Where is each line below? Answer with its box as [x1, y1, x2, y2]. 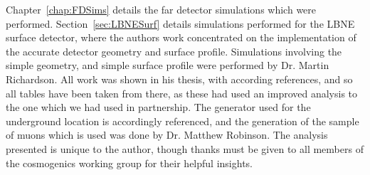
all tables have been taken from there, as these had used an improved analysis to [6, 85, 358, 100]
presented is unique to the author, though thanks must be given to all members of [6, 141, 364, 156]
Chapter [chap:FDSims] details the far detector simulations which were [6, 2, 317, 16]
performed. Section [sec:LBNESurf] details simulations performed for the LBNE [6, 16, 355, 31]
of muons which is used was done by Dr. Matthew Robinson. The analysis [6, 127, 328, 142]
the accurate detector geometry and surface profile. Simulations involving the [6, 43, 342, 58]
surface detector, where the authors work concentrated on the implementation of [6, 30, 356, 45]
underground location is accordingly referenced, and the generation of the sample [6, 113, 359, 128]
